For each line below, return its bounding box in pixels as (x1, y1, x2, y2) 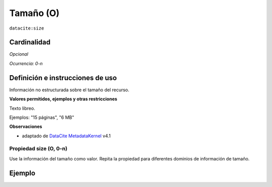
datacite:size (9, 25, 44, 31)
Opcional (9, 51, 29, 57)
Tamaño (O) (9, 8, 60, 19)
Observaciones (9, 123, 42, 130)
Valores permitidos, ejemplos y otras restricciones (9, 96, 118, 102)
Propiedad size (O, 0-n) (9, 145, 67, 152)
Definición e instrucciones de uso (9, 73, 117, 82)
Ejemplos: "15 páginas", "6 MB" (9, 114, 75, 120)
